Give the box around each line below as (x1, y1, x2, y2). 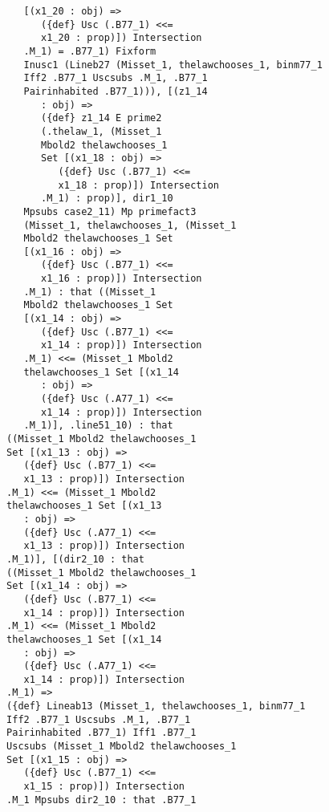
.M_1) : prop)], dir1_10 (41, 193, 173, 205)
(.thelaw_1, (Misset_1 (41, 125, 162, 137)
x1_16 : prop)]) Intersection (41, 273, 202, 285)
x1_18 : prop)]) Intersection (58, 179, 219, 191)
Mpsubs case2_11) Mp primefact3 (23, 205, 197, 217)
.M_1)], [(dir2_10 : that (6, 553, 144, 565)
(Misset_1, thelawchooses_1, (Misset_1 (23, 219, 237, 231)
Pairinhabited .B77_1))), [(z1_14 (23, 85, 208, 97)
